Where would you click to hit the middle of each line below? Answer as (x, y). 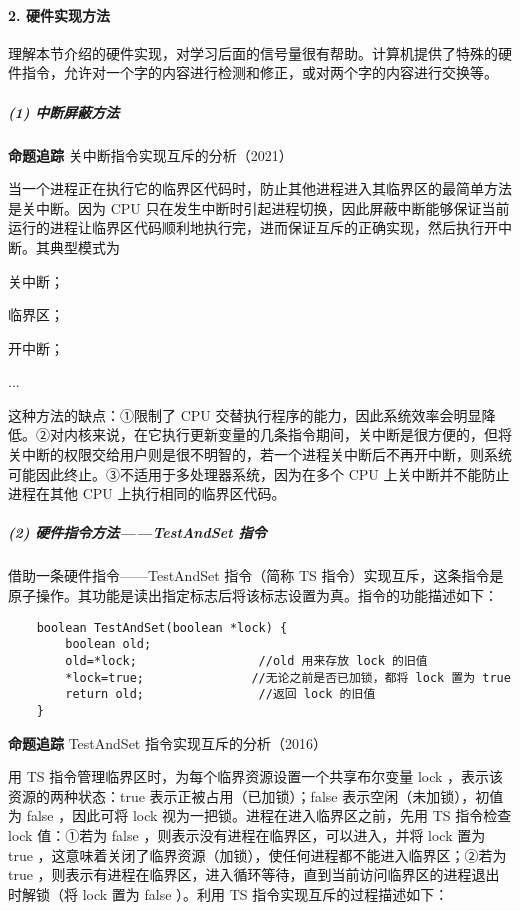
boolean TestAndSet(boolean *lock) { (162, 627)
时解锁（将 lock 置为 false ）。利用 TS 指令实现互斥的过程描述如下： (228, 893)
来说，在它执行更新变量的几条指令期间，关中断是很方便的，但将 (301, 434)
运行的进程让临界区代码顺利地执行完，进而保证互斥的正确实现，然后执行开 (253, 227)
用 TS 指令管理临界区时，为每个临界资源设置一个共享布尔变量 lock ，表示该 (256, 776)
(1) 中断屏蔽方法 (64, 111)
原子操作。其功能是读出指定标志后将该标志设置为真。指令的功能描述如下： (253, 595)
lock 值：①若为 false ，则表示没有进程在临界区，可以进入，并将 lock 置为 (247, 834)
